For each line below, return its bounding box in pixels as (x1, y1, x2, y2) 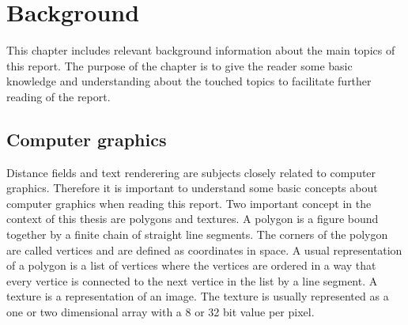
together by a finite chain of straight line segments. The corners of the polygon (6, 226, 388, 243)
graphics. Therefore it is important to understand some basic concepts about (6, 180, 378, 196)
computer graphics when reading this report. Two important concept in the (6, 195, 372, 211)
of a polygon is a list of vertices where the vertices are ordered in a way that (6, 257, 376, 274)
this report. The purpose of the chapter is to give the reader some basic (6, 57, 353, 74)
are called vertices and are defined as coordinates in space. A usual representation (6, 241, 402, 258)
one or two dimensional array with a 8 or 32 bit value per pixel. (6, 304, 315, 320)
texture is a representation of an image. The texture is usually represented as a (6, 288, 389, 304)
